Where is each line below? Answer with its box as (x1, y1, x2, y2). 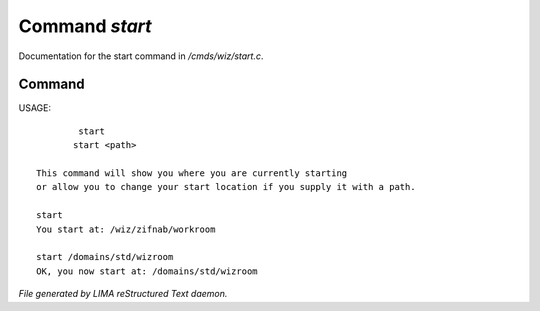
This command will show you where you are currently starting (36, 168, 348, 179)
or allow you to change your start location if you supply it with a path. (36, 181, 416, 193)
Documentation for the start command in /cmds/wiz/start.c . (18, 50, 264, 62)
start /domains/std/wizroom (36, 251, 174, 263)
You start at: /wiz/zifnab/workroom (36, 223, 216, 235)
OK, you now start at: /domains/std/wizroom (36, 265, 259, 277)
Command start (18, 15, 152, 37)
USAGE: (18, 102, 52, 114)
